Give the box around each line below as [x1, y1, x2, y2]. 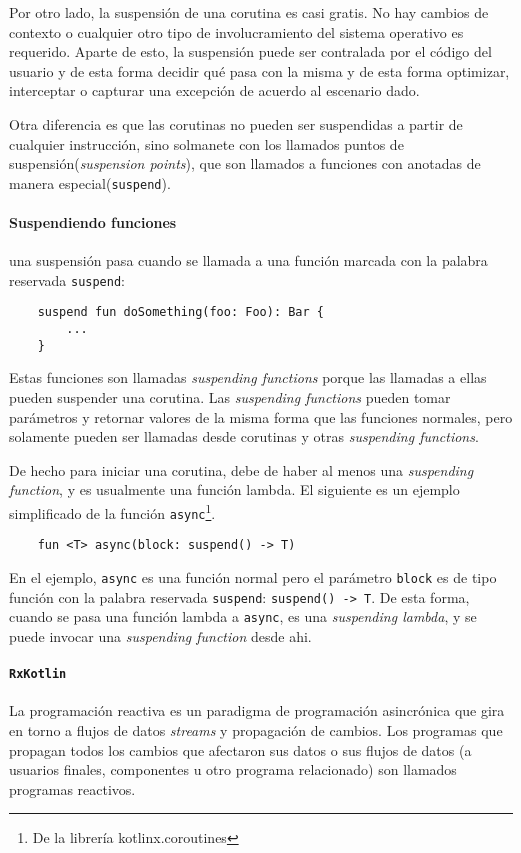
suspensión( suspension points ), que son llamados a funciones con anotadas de [9, 153, 481, 174]
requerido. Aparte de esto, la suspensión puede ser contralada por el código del [9, 41, 492, 62]
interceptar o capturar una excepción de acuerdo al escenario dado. [9, 80, 420, 101]
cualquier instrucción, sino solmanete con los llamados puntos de [9, 133, 404, 154]
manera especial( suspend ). [9, 172, 171, 193]
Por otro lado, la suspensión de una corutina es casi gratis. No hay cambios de [9, 2, 489, 22]
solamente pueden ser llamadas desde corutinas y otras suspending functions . [9, 426, 479, 447]
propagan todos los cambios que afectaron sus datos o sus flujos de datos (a [9, 739, 472, 760]
